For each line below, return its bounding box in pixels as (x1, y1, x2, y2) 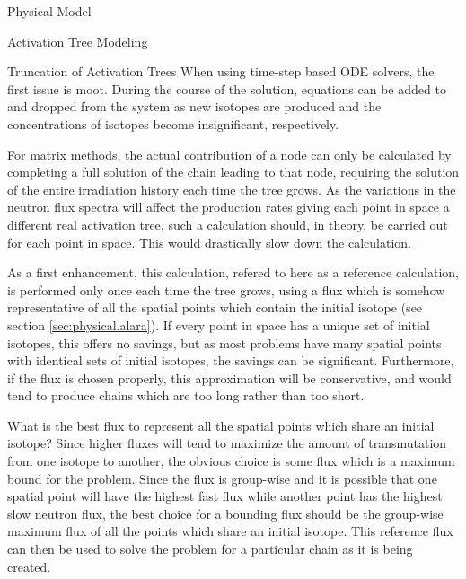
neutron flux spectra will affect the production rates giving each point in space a (7, 197, 450, 216)
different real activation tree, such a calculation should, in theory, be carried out (7, 215, 448, 233)
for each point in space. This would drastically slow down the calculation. (7, 232, 411, 251)
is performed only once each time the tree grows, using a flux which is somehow (7, 280, 445, 299)
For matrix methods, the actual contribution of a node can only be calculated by (7, 145, 452, 163)
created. (7, 557, 51, 575)
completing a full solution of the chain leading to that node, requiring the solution (7, 162, 460, 181)
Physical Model (7, 2, 92, 20)
